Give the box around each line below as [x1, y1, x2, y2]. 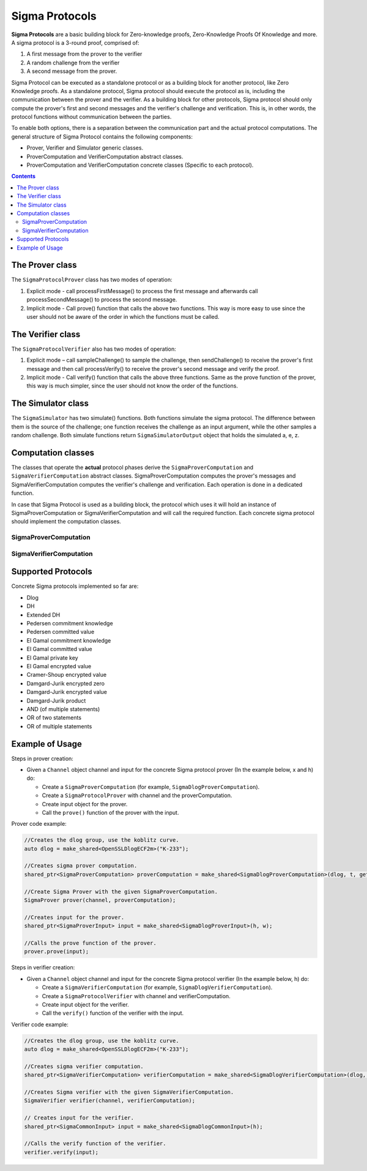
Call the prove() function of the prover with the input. [42, 809, 179, 816]
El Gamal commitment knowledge [26, 636, 111, 644]
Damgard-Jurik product [26, 696, 86, 704]
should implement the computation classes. [11, 518, 122, 525]
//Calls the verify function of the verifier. [24, 1140, 166, 1147]
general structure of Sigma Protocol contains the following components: [11, 132, 193, 140]
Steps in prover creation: [11, 755, 73, 762]
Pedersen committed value [26, 628, 95, 636]
